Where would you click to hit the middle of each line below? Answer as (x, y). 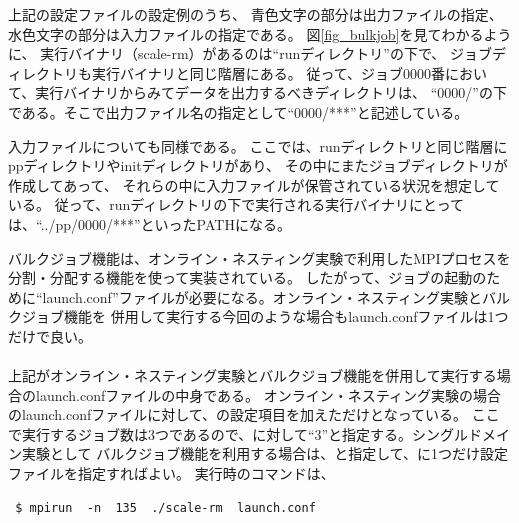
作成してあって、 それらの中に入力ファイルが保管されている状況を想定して (254, 184)
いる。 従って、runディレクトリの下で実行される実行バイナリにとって (236, 204)
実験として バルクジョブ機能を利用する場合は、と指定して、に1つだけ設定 (265, 453)
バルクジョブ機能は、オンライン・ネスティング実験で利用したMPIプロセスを (259, 257)
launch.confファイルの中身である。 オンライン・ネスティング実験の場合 (268, 394)
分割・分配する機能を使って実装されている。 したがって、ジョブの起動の (247, 277)
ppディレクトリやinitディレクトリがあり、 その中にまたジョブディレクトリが (258, 165)
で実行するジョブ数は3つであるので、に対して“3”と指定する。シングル (238, 433)
